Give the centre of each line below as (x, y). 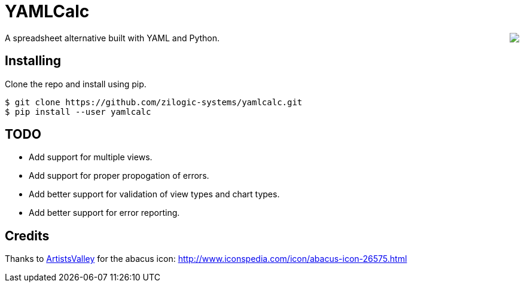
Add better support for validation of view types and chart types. (154, 194)
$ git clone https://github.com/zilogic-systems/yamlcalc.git (154, 102)
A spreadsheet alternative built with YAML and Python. (112, 38)
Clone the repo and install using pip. (76, 84)
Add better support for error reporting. (104, 213)
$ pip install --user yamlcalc (78, 112)
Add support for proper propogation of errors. (119, 176)
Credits (27, 236)
